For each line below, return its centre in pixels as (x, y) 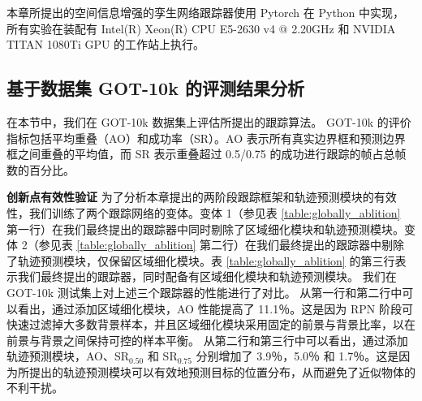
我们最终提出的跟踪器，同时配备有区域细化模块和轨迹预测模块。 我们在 (207, 276)
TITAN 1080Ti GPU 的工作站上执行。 (106, 44)
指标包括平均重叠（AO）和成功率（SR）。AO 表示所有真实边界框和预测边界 (206, 138)
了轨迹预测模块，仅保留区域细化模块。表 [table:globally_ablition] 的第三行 (201, 260)
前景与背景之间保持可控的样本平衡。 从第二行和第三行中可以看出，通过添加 (207, 340)
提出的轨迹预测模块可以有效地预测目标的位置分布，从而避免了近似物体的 (222, 371)
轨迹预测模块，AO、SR (68, 356)
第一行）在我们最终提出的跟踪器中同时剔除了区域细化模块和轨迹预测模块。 (205, 229)
